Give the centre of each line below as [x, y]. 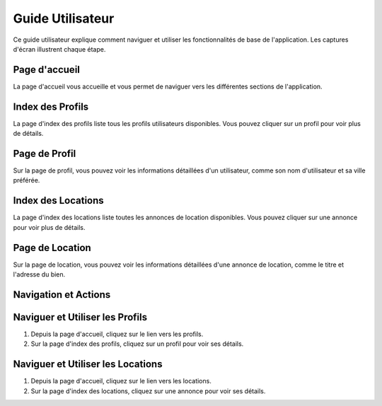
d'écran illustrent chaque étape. [59, 49]
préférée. [27, 180]
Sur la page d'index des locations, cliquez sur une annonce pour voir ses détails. [148, 391]
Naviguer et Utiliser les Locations [88, 364]
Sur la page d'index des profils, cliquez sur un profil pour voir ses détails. [137, 344]
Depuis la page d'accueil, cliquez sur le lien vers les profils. [117, 334]
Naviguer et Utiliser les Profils [80, 317]
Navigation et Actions [62, 295]
